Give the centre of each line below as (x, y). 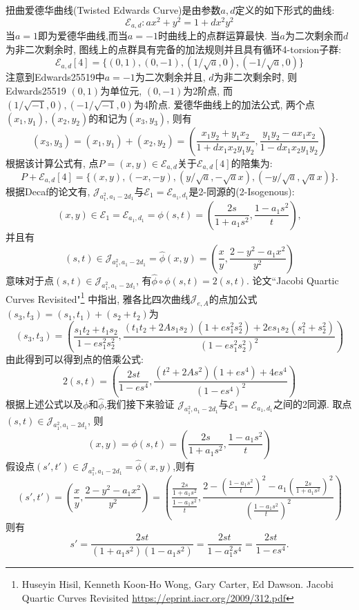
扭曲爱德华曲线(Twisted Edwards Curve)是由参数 (113, 10)
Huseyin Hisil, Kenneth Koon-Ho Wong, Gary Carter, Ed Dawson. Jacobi (177, 584)
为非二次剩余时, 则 (255, 77)
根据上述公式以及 (44, 404)
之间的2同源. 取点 (312, 404)
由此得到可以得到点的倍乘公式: (75, 358)
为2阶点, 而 (208, 90)
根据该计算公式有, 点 (52, 163)
